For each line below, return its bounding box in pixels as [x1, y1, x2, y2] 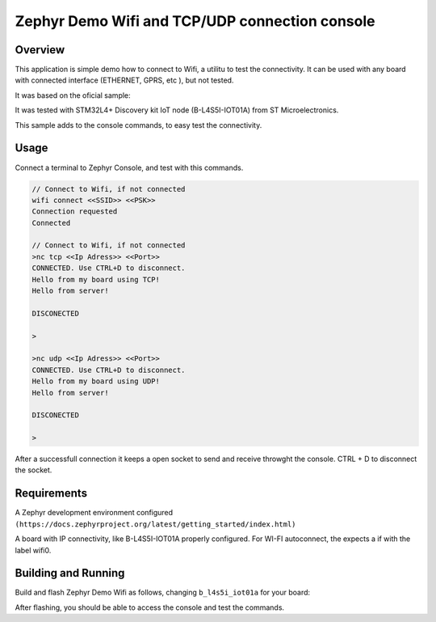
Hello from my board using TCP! [31, 275, 161, 284]
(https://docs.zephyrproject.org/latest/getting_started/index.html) [15, 519, 296, 529]
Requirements [15, 486, 88, 501]
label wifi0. [15, 545, 52, 555]
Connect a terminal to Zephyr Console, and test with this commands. [15, 163, 244, 172]
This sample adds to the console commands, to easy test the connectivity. [15, 120, 262, 129]
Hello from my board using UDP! [31, 377, 161, 386]
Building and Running [15, 566, 125, 580]
